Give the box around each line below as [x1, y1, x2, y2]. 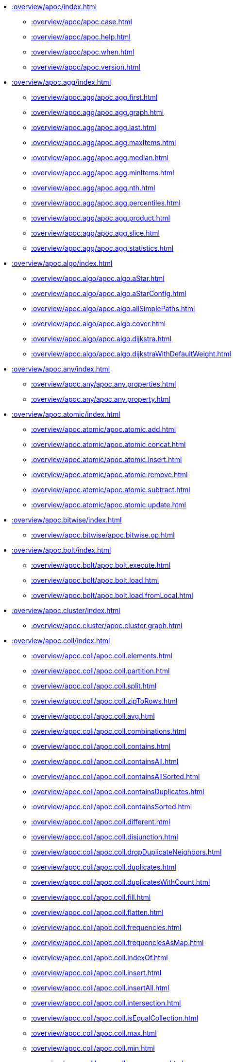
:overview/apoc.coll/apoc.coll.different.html [31, 818, 170, 826]
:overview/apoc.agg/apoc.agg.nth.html [31, 184, 155, 192]
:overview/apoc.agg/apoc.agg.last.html [31, 123, 156, 131]
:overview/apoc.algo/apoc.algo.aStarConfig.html [31, 289, 186, 298]
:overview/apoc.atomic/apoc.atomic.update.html [31, 501, 186, 509]
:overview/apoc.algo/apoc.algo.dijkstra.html [31, 335, 172, 343]
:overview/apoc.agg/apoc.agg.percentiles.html [31, 199, 181, 207]
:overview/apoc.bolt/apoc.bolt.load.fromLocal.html [31, 591, 193, 599]
